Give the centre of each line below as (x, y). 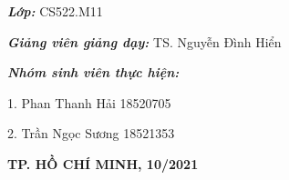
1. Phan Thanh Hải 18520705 (89, 102)
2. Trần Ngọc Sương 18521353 (91, 133)
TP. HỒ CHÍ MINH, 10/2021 (103, 163)
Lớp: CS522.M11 (55, 11)
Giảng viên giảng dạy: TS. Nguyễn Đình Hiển (144, 41)
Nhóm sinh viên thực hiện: (93, 72)
